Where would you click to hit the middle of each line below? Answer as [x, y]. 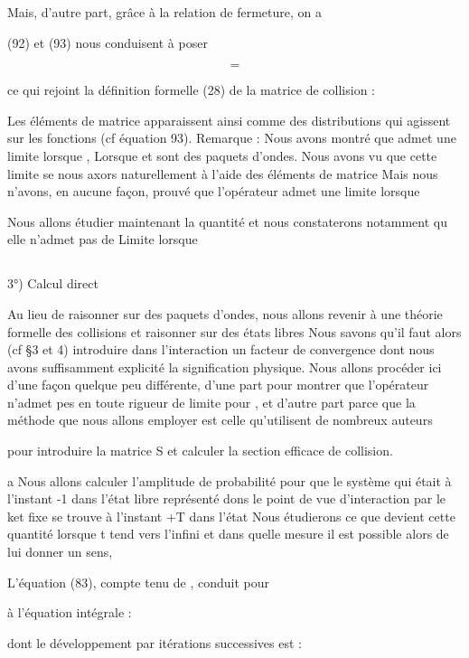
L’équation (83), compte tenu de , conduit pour [138, 582]
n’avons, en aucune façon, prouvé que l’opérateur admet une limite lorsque [214, 191]
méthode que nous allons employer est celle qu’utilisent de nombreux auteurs [220, 420]
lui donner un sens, [60, 552]
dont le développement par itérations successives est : [155, 642]
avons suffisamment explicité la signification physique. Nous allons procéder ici [225, 367]
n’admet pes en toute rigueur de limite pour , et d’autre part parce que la [211, 402]
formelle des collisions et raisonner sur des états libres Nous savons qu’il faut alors [234, 331]
